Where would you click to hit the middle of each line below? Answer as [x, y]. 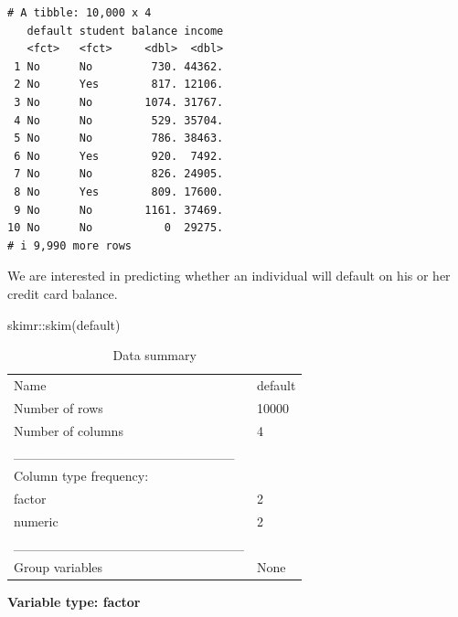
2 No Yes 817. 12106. [119, 85]
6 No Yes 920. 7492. [119, 156]
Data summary [154, 355]
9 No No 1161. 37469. [119, 210]
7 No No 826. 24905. [119, 174]
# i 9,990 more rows [70, 245]
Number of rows [59, 407]
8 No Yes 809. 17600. [119, 191]
